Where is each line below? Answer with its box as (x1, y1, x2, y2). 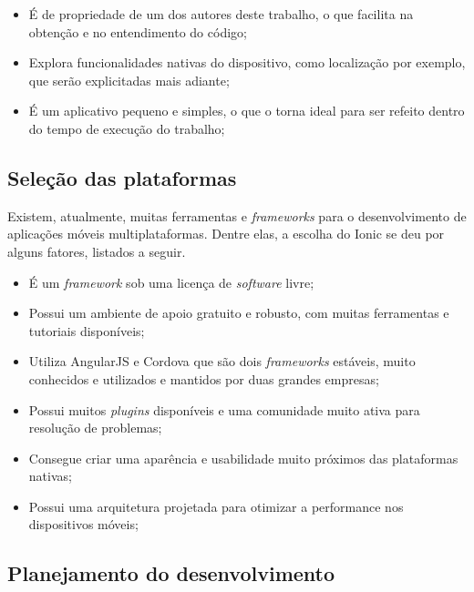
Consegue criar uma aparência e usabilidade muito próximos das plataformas (28, 448, 459, 467)
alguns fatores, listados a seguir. (7, 241, 186, 260)
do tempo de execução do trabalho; (28, 118, 225, 138)
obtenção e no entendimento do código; (28, 22, 247, 41)
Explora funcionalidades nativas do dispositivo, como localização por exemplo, (28, 53, 466, 72)
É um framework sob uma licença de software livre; (28, 272, 314, 291)
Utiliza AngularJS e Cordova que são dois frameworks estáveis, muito (28, 352, 416, 371)
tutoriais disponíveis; (28, 321, 145, 340)
